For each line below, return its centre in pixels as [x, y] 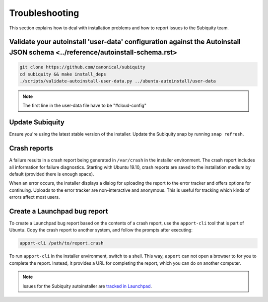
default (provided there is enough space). [52, 174]
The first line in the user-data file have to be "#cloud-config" [84, 106]
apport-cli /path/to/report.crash [62, 243]
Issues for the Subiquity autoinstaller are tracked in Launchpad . [87, 286]
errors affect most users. [34, 197]
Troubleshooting [44, 13]
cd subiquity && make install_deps [63, 74]
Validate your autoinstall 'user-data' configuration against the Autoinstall [125, 42]
